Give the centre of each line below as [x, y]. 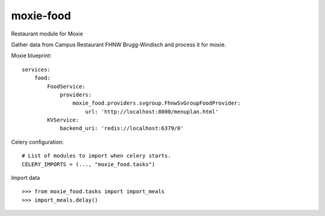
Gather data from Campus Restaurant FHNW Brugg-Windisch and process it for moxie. [119, 45]
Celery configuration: [38, 142]
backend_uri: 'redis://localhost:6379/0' [122, 128]
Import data [26, 178]
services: [36, 69]
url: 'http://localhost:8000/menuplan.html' [152, 112]
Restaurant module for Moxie [47, 34]
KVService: [63, 120]
